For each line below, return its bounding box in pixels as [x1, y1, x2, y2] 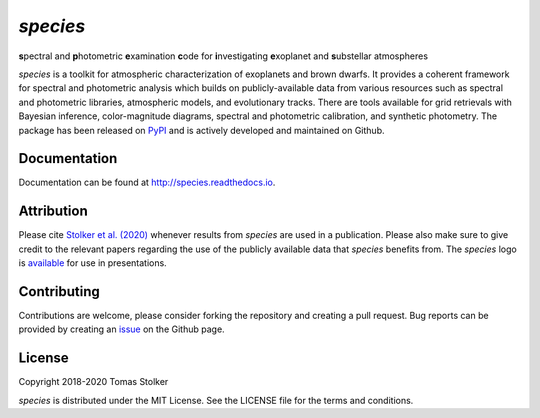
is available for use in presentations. [18, 257, 167, 269]
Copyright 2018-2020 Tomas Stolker [18, 376, 169, 388]
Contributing [18, 283, 100, 300]
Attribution [18, 203, 89, 220]
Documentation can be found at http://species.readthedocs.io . [18, 176, 276, 189]
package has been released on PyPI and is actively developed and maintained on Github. [18, 124, 385, 136]
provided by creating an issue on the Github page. [18, 323, 225, 335]
